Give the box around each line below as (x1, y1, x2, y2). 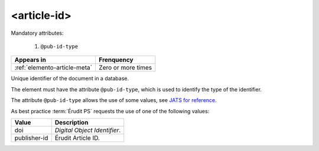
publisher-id (14, 133, 48, 142)
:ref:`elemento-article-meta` (14, 64, 93, 72)
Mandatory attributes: (11, 29, 64, 37)
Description (54, 118, 89, 126)
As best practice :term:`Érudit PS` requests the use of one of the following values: (11, 107, 210, 114)
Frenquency (98, 56, 134, 64)
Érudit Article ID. (54, 133, 100, 142)
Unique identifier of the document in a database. (11, 75, 129, 82)
